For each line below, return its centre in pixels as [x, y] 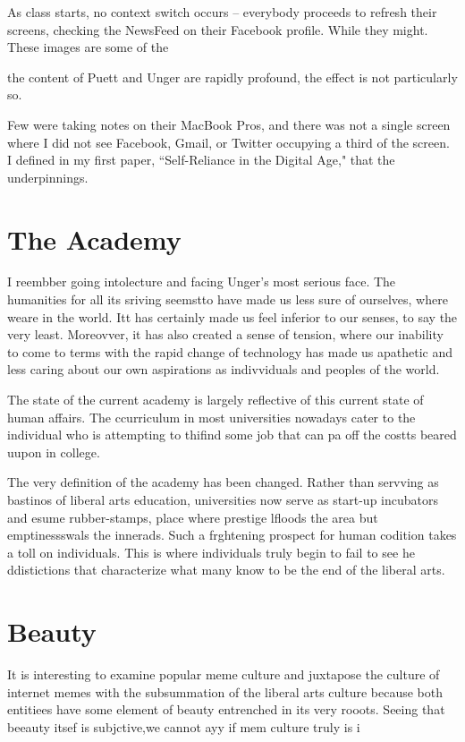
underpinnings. [48, 177]
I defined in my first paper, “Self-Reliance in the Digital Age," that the [201, 160]
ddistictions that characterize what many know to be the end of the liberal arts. [226, 570]
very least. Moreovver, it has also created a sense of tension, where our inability [225, 334]
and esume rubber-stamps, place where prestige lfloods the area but [193, 517]
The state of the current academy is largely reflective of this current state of [216, 400]
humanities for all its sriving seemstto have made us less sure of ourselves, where [228, 299]
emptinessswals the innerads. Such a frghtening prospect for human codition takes [232, 535]
